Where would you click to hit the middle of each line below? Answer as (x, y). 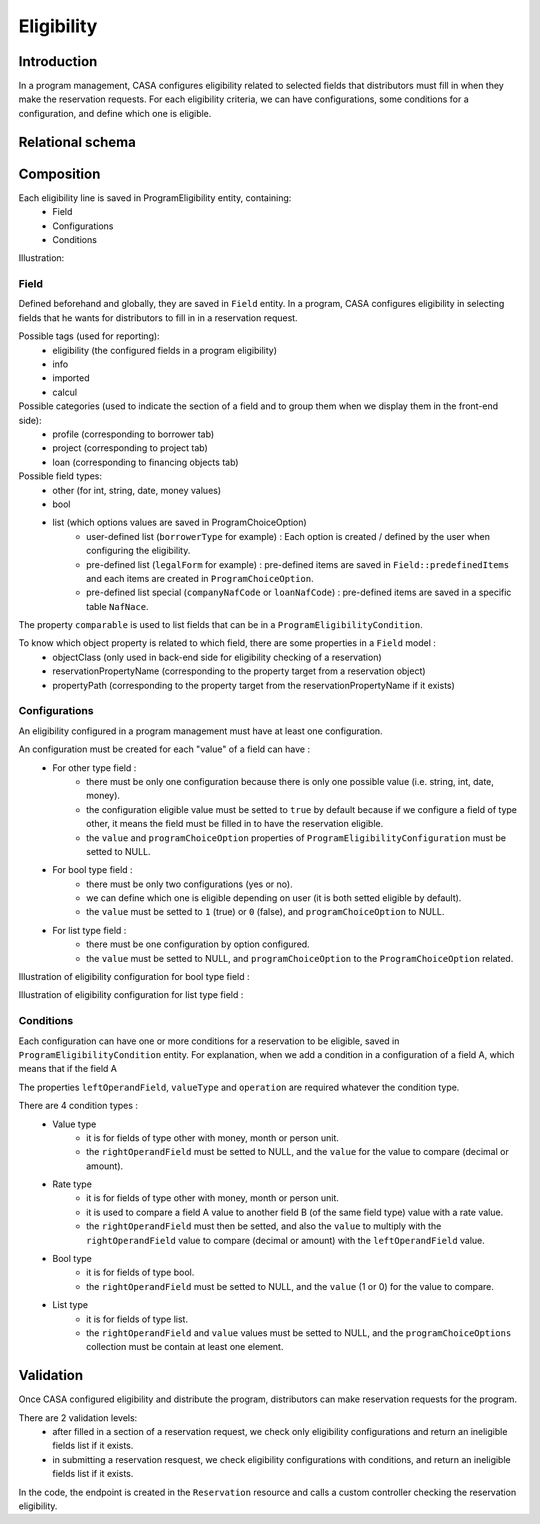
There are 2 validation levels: (78, 1417)
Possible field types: (60, 476)
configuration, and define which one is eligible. (115, 113)
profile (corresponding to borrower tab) (133, 434)
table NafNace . (117, 606)
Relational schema (77, 141)
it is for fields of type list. (137, 1319)
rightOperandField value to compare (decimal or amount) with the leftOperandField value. (285, 1240)
